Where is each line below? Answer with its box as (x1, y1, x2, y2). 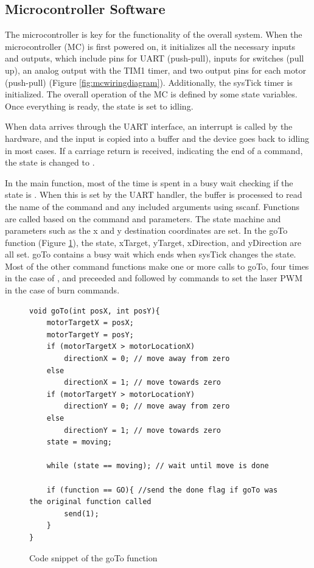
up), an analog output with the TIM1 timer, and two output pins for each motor (5, 63, 306, 76)
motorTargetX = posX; (46, 318, 134, 328)
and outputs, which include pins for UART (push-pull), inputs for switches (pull (5, 52, 304, 65)
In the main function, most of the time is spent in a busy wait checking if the (5, 176, 293, 189)
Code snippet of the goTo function (29, 551, 158, 564)
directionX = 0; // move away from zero (64, 354, 230, 363)
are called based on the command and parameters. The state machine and (5, 212, 281, 225)
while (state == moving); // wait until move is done (46, 461, 269, 471)
